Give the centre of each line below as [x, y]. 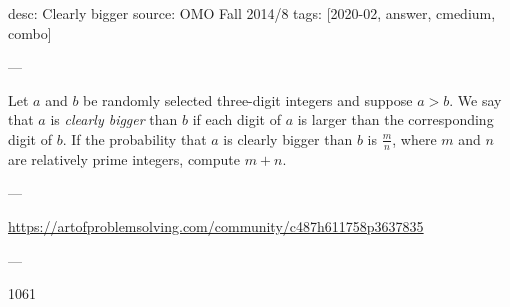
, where [414, 138]
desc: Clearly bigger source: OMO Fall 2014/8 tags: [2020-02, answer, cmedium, [252, 13]
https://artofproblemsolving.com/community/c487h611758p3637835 [216, 225]
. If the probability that [134, 138]
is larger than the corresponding [395, 119]
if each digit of [236, 119]
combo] [30, 32]
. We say [475, 99]
